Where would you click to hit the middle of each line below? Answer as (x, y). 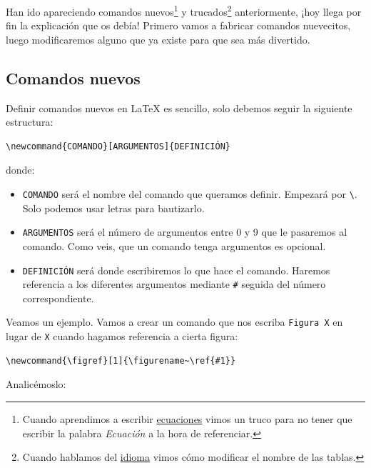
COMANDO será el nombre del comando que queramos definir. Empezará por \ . (190, 194)
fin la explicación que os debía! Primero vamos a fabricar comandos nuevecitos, (178, 25)
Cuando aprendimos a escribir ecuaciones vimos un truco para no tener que (187, 418)
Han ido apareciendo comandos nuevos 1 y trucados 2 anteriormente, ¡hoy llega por (184, 10)
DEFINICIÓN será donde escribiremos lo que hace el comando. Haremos (176, 270)
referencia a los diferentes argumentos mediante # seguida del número (174, 284)
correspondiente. (58, 298)
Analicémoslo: (36, 384)
